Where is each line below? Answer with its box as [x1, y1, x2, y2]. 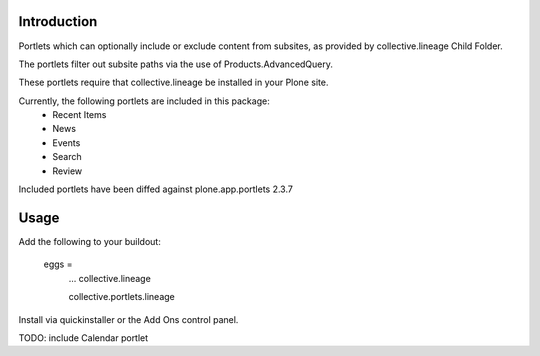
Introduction [18, 13, 98, 30]
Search [52, 151, 82, 163]
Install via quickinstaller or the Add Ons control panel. [18, 313, 239, 325]
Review [52, 165, 83, 177]
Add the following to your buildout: [18, 235, 162, 247]
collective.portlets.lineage [68, 291, 175, 303]
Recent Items [52, 109, 107, 121]
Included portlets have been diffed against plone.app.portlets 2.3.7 [18, 183, 294, 195]
